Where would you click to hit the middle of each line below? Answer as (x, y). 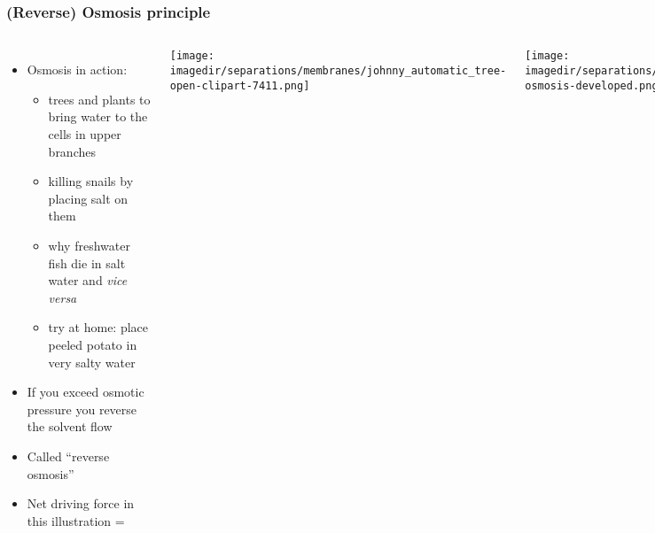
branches (72, 151)
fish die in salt (87, 263)
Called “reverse (68, 456)
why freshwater (89, 245)
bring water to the (98, 116)
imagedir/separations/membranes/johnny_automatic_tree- (338, 70)
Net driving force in (81, 503)
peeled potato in (93, 344)
